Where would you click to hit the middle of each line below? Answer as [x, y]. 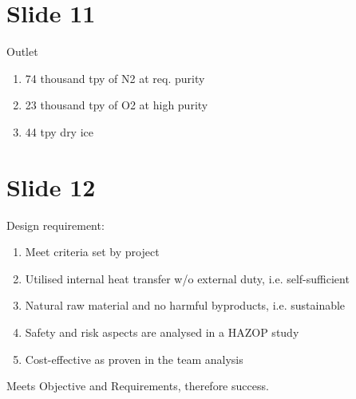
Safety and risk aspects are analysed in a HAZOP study [162, 332]
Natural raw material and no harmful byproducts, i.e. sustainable [185, 305]
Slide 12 [51, 186]
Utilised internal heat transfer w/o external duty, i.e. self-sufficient [187, 278]
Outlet [22, 51]
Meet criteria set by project [92, 252]
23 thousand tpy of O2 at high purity [117, 105]
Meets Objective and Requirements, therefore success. [138, 386]
